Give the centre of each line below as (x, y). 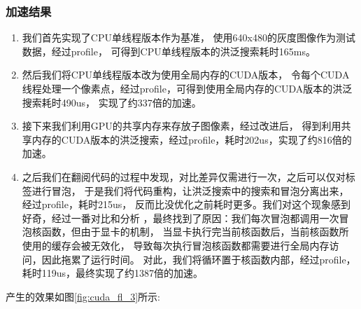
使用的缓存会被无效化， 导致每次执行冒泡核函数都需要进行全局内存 (176, 245)
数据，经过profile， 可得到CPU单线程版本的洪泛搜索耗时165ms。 (169, 51)
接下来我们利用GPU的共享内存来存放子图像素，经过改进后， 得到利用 (182, 126)
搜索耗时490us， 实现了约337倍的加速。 (112, 102)
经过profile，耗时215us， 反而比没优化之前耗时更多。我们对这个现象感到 (186, 204)
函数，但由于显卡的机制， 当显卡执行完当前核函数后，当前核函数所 (195, 232)
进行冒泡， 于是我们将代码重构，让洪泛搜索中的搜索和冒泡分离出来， (190, 190)
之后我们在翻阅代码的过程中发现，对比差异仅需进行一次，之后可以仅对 (184, 176)
